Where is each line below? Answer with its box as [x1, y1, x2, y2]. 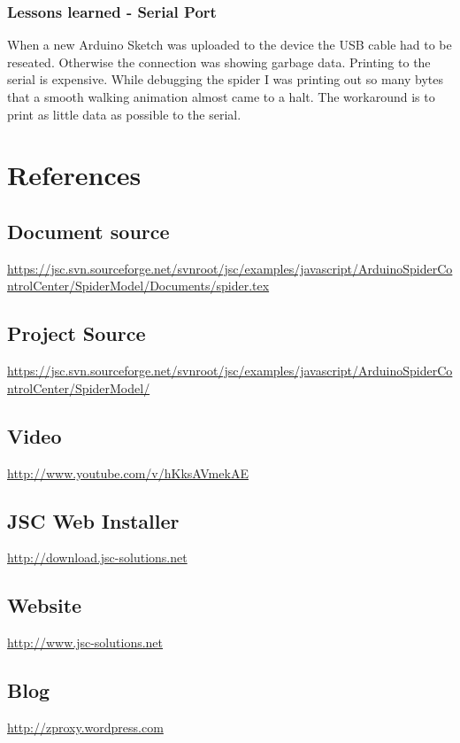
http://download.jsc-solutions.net [7, 548, 188, 567]
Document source [7, 217, 170, 244]
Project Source [7, 320, 146, 347]
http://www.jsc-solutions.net [7, 633, 164, 652]
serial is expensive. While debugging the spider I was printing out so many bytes [7, 70, 443, 89]
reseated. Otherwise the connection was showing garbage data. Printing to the [7, 52, 431, 71]
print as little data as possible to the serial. [7, 104, 241, 123]
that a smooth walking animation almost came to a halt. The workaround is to [7, 88, 435, 105]
